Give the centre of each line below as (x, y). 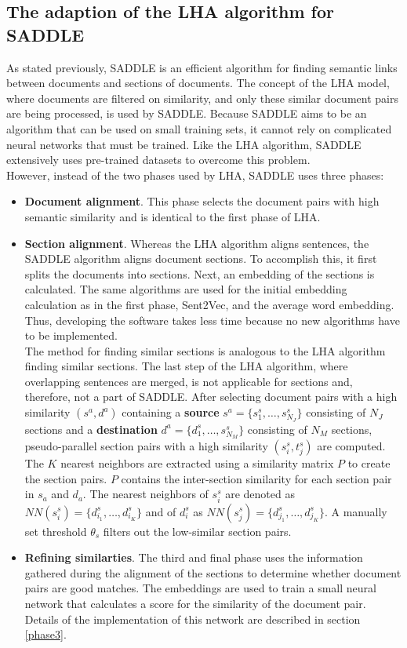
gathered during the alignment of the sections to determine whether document (213, 572)
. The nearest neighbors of (145, 494)
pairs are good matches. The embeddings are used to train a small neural (200, 588)
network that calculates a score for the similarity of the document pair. (195, 603)
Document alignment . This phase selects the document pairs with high (202, 201)
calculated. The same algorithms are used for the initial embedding (186, 289)
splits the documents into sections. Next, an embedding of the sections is (200, 273)
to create (369, 463)
